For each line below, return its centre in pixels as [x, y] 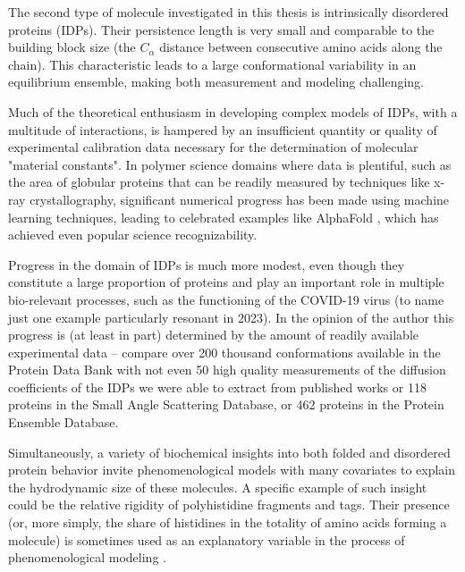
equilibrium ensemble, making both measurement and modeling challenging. [216, 82]
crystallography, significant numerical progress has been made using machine [240, 199]
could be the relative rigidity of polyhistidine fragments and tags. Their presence [229, 505]
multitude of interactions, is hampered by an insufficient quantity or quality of [223, 129]
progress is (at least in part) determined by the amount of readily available [214, 335]
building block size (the [72, 47]
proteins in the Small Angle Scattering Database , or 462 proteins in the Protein [226, 404]
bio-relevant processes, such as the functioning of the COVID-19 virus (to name [226, 299]
